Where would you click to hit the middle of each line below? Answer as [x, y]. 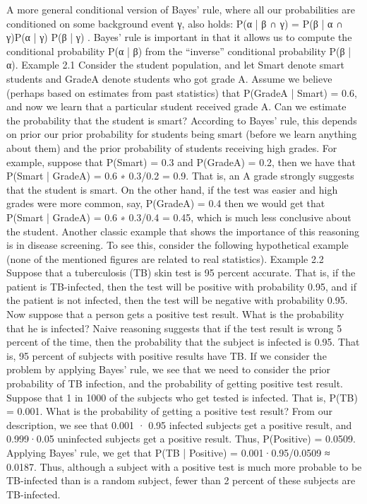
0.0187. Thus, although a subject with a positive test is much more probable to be [184, 466]
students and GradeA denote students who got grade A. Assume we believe [169, 78]
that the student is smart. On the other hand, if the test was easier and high [172, 189]
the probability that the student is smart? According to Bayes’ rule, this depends [182, 120]
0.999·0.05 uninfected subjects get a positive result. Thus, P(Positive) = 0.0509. [181, 439]
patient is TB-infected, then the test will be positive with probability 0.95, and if [181, 286]
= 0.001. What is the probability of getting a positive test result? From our [169, 411]
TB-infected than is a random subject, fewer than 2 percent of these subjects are [181, 480]
